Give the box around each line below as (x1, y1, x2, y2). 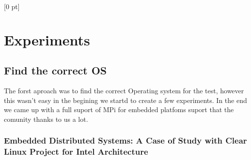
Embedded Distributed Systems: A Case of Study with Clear (4, 134, 247, 146)
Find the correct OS (4, 63, 107, 78)
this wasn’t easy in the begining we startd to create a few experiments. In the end (4, 95, 247, 105)
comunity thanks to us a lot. (4, 114, 88, 124)
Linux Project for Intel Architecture (4, 145, 148, 158)
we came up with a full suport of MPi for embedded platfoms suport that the (4, 104, 234, 115)
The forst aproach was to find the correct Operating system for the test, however (4, 86, 244, 96)
